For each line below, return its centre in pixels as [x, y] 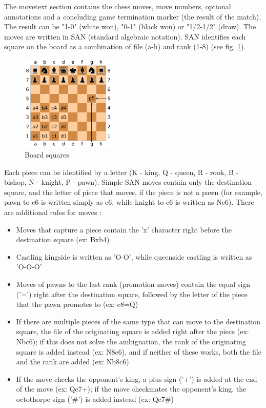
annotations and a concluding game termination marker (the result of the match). [133, 16]
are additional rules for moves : [53, 212]
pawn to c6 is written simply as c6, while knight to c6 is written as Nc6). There [129, 202]
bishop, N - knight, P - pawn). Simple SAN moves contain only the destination [128, 182]
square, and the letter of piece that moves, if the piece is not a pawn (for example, [133, 192]
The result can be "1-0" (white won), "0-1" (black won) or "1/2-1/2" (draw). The [130, 26]
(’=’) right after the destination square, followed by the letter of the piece [132, 294]
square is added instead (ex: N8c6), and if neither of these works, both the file [139, 351]
